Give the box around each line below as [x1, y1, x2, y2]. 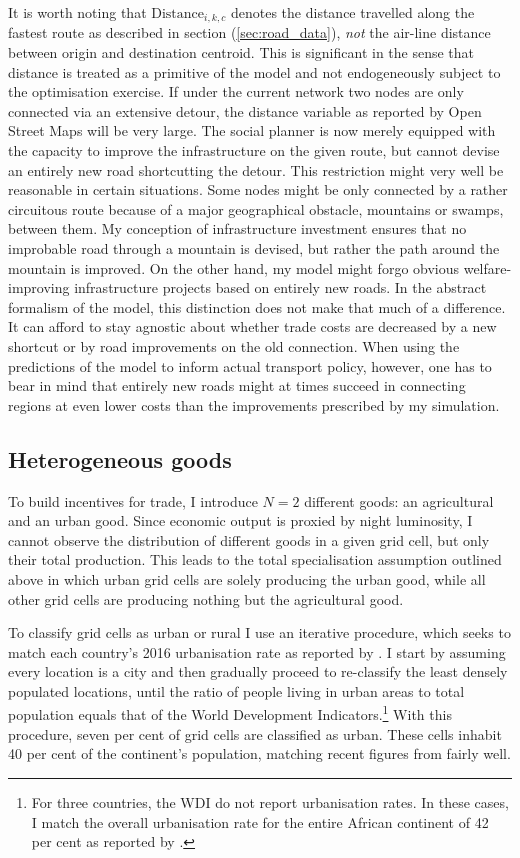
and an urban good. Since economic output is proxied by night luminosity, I [8, 510, 473, 531]
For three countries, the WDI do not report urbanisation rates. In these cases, [31, 791, 509, 812]
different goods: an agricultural [304, 490, 494, 511]
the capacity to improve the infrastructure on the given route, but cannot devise [8, 140, 500, 161]
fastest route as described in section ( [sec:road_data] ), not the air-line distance [8, 22, 491, 43]
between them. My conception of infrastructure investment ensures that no [8, 218, 467, 239]
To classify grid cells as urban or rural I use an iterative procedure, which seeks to [8, 622, 511, 643]
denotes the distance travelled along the [230, 2, 475, 22]
